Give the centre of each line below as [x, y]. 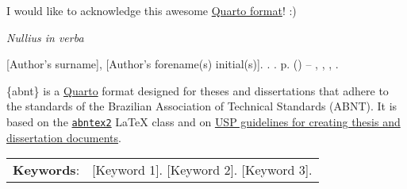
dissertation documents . [64, 137]
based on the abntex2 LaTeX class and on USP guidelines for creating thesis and [203, 121]
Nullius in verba [45, 37]
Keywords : [46, 170]
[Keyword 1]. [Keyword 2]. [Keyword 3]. [202, 170]
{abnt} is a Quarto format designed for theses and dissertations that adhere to [198, 90]
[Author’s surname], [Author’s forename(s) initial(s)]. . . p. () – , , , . [173, 64]
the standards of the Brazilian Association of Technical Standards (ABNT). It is [202, 106]
